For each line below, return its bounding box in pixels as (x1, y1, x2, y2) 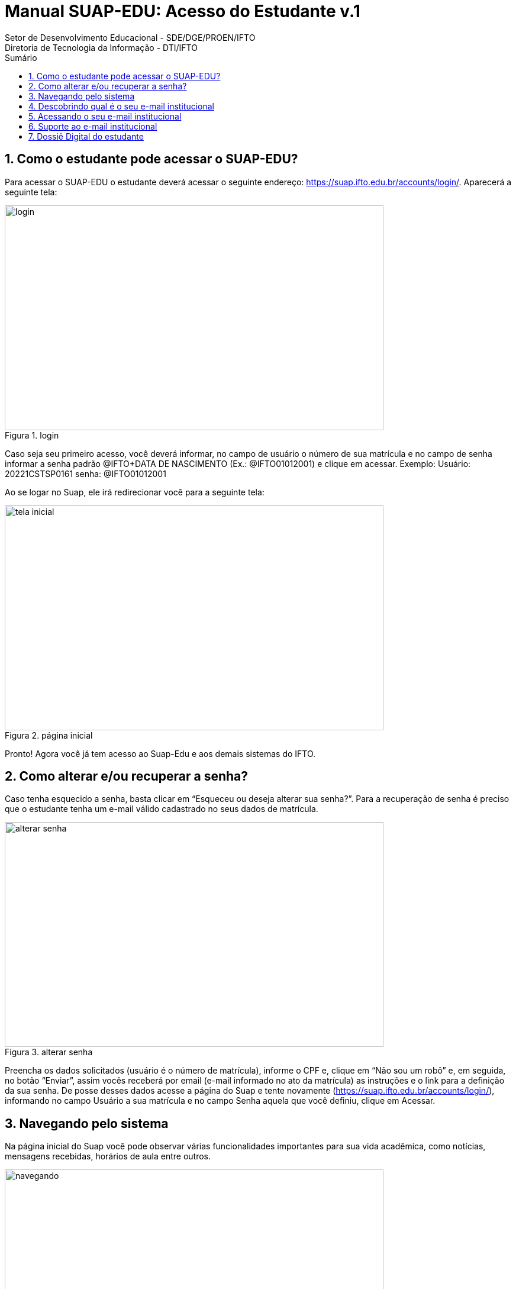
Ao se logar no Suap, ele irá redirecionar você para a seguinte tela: (5, 486, 265, 497)
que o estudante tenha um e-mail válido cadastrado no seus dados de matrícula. (5, 804, 318, 814)
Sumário (5, 52, 37, 63)
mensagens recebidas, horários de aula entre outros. (5, 1151, 211, 1162)
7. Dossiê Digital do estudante (28, 131, 144, 141)
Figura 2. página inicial (5, 730, 93, 740)
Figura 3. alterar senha (5, 1047, 93, 1058)
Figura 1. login (5, 430, 59, 440)
